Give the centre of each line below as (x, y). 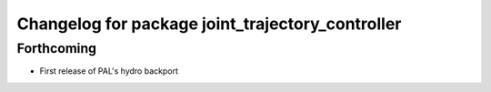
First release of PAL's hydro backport (109, 71)
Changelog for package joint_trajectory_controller (209, 24)
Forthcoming (57, 48)
